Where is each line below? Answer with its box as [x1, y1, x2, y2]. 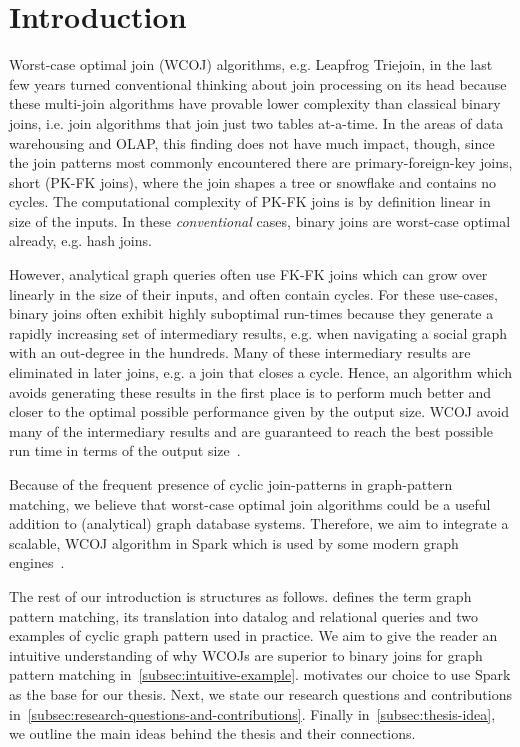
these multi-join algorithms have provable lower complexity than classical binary [9, 93, 501, 114]
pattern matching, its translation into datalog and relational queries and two [9, 605, 479, 626]
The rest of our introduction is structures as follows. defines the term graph [9, 585, 472, 606]
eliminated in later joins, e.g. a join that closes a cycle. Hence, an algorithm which [9, 362, 513, 383]
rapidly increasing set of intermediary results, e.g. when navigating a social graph [9, 322, 508, 343]
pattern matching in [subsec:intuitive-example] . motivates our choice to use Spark [9, 664, 511, 685]
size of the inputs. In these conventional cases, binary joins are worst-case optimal [9, 210, 511, 231]
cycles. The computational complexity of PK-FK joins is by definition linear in [9, 191, 491, 212]
